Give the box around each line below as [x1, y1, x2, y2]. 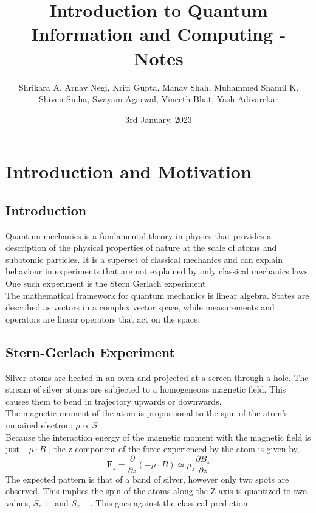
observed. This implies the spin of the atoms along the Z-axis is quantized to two [5, 484, 307, 497]
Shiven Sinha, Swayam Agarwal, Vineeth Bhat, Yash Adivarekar [39, 92, 278, 105]
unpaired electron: [5, 419, 73, 431]
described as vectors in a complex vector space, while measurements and [5, 301, 275, 313]
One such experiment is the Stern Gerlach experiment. [5, 277, 208, 290]
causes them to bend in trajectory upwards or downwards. [5, 394, 222, 407]
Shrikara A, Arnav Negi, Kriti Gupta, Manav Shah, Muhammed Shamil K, [18, 80, 298, 93]
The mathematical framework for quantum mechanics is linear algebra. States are [5, 288, 309, 301]
